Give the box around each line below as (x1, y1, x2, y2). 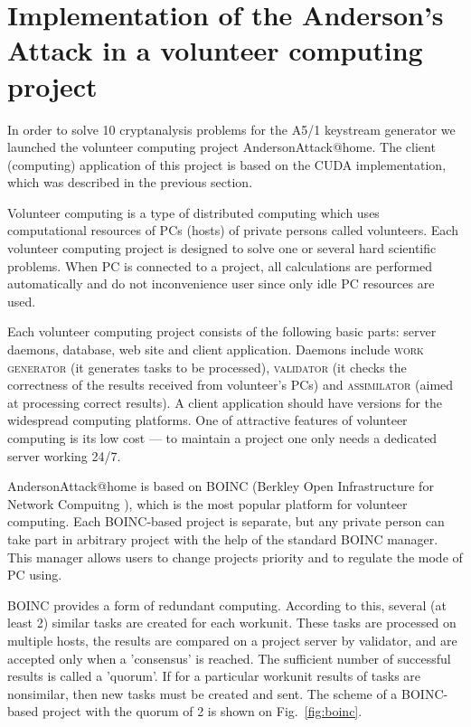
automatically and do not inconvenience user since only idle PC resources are (7, 274, 435, 293)
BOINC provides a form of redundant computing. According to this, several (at (7, 595, 447, 614)
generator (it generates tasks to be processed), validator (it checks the (7, 357, 407, 376)
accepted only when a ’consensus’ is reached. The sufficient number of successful (7, 648, 451, 667)
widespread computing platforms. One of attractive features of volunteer (7, 411, 408, 430)
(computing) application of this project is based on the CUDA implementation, (7, 155, 447, 174)
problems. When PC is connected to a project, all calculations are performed (7, 256, 433, 275)
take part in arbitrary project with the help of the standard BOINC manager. (7, 529, 438, 548)
